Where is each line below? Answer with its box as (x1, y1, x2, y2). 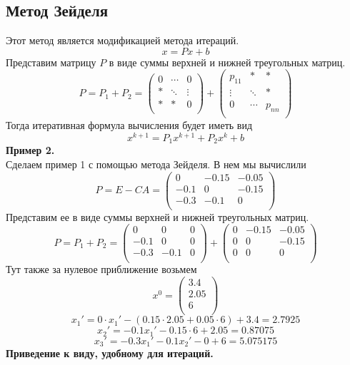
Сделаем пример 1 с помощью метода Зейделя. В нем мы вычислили (6, 156, 306, 171)
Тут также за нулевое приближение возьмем (6, 262, 197, 277)
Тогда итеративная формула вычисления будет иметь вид (6, 118, 253, 133)
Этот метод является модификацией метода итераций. (6, 33, 239, 48)
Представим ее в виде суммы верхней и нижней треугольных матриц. (6, 209, 309, 224)
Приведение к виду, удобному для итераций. (6, 346, 214, 361)
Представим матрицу (6, 54, 96, 69)
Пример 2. (6, 143, 55, 158)
